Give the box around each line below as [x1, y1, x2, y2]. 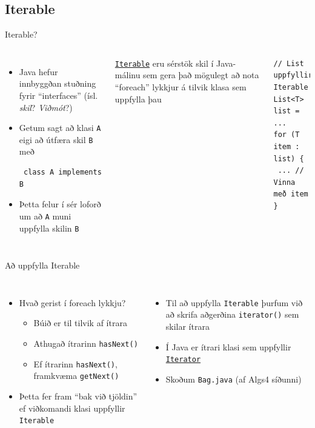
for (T [273, 130, 300, 139]
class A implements [23, 168, 102, 177]
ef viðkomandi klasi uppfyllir [19, 401, 125, 414]
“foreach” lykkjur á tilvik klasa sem [114, 81, 247, 93]
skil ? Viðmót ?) [19, 101, 73, 113]
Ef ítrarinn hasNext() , [33, 357, 118, 370]
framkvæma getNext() [33, 369, 119, 382]
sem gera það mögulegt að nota [143, 69, 259, 81]
